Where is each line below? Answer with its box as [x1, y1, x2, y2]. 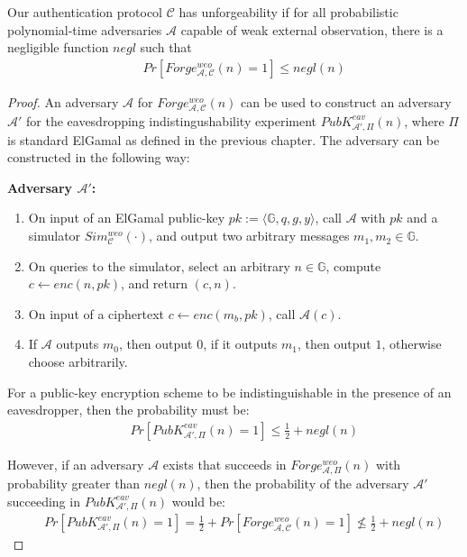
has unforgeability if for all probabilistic [179, 3, 398, 21]
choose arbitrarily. [28, 352, 128, 371]
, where [404, 111, 444, 130]
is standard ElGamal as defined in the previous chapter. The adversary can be [7, 130, 440, 149]
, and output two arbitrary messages [149, 226, 350, 245]
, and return [121, 274, 188, 293]
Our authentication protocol [7, 3, 163, 21]
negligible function [7, 38, 109, 57]
